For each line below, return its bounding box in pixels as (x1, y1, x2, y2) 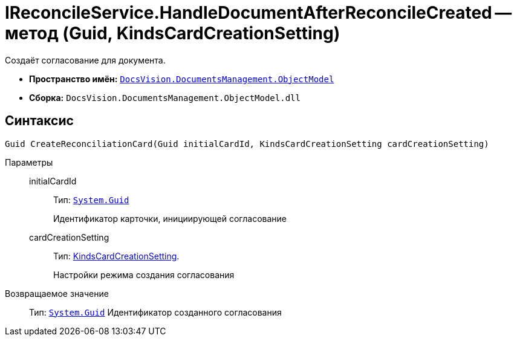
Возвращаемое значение (5, 288, 109, 299)
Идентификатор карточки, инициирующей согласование (53, 213, 287, 224)
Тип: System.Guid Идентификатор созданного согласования (29, 307, 282, 317)
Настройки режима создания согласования (53, 269, 235, 280)
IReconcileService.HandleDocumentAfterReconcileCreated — (5, 2, 512, 23)
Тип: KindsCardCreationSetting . (53, 250, 180, 261)
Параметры (5, 157, 53, 167)
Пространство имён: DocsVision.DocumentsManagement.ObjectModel (29, 73, 334, 84)
